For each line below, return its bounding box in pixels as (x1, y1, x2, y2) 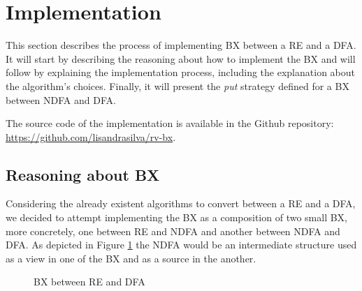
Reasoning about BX (6, 163, 160, 185)
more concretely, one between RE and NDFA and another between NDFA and (6, 223, 340, 238)
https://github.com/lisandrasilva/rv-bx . (6, 129, 176, 144)
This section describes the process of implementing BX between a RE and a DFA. (6, 38, 356, 52)
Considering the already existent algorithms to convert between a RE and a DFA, (6, 196, 356, 211)
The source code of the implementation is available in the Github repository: (6, 116, 334, 130)
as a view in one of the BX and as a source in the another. (6, 251, 256, 265)
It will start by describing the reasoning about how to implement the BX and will (6, 51, 356, 66)
